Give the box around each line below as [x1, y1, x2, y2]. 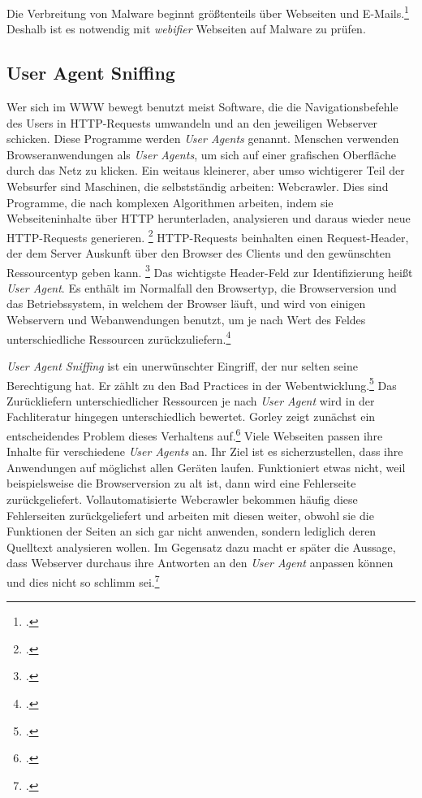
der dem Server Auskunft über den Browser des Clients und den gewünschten [6, 245, 391, 262]
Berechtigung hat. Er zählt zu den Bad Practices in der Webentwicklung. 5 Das [6, 374, 397, 393]
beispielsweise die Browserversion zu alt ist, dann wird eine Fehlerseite [6, 475, 356, 492]
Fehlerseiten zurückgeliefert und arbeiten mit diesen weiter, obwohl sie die [6, 506, 374, 523]
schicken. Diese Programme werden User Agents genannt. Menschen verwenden [6, 130, 399, 147]
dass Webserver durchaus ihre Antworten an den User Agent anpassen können [6, 554, 394, 571]
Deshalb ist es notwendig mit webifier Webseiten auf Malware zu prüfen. [6, 20, 366, 37]
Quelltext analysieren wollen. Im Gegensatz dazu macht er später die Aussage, [6, 538, 396, 555]
